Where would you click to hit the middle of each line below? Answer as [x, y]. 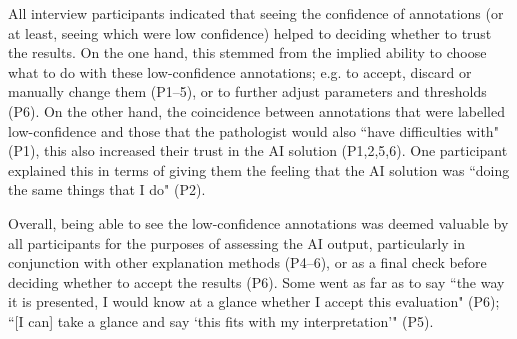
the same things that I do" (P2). [107, 189]
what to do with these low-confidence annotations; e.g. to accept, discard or [240, 71]
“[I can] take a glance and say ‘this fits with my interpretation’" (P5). [221, 320]
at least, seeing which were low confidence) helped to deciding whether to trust [250, 32]
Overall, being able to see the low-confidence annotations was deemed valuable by [258, 222]
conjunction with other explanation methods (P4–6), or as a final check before [247, 262]
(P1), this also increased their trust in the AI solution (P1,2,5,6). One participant [258, 150]
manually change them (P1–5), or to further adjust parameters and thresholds [247, 91]
